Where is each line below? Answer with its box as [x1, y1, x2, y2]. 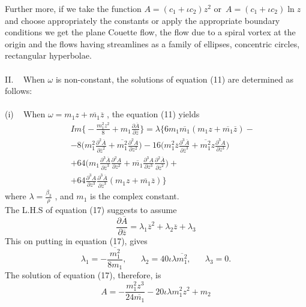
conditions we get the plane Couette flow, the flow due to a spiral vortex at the [5, 26, 296, 38]
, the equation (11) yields [107, 108, 200, 120]
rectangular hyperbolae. [5, 49, 92, 62]
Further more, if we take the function [5, 2, 142, 14]
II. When [5, 72, 45, 85]
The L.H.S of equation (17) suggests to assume [5, 203, 177, 215]
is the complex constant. [90, 190, 179, 202]
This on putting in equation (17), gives [5, 234, 148, 247]
